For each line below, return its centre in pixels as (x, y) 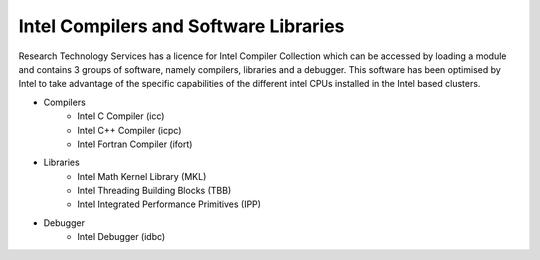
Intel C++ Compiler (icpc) (129, 130)
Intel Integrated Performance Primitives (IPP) (169, 204)
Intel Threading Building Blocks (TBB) (154, 191)
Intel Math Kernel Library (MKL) (142, 176)
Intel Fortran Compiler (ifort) (135, 144)
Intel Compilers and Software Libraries (181, 26)
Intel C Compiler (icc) (121, 116)
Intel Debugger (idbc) (121, 237)
